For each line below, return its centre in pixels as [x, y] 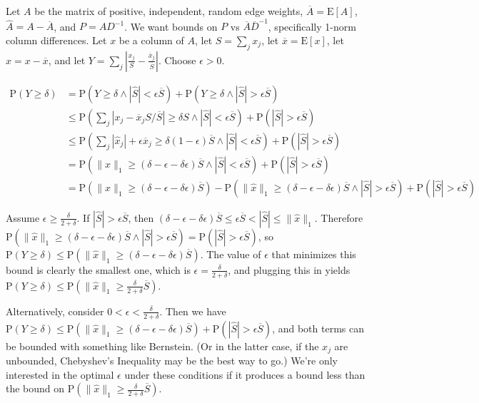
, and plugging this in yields [289, 269]
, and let [67, 60]
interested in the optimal [60, 374]
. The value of [231, 254]
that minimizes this [314, 254]
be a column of [151, 40]
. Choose [177, 60]
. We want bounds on [171, 26]
